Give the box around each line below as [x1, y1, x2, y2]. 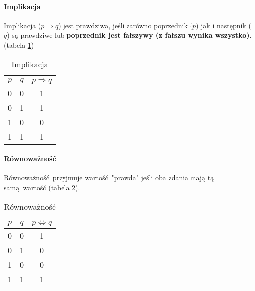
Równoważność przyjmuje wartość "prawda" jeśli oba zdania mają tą [4, 172, 214, 183]
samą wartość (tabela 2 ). [4, 182, 80, 192]
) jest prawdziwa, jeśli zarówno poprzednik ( [58, 20, 192, 30]
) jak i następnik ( [195, 20, 251, 30]
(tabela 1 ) [4, 39, 34, 50]
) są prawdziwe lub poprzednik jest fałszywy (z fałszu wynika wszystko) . [7, 30, 252, 40]
